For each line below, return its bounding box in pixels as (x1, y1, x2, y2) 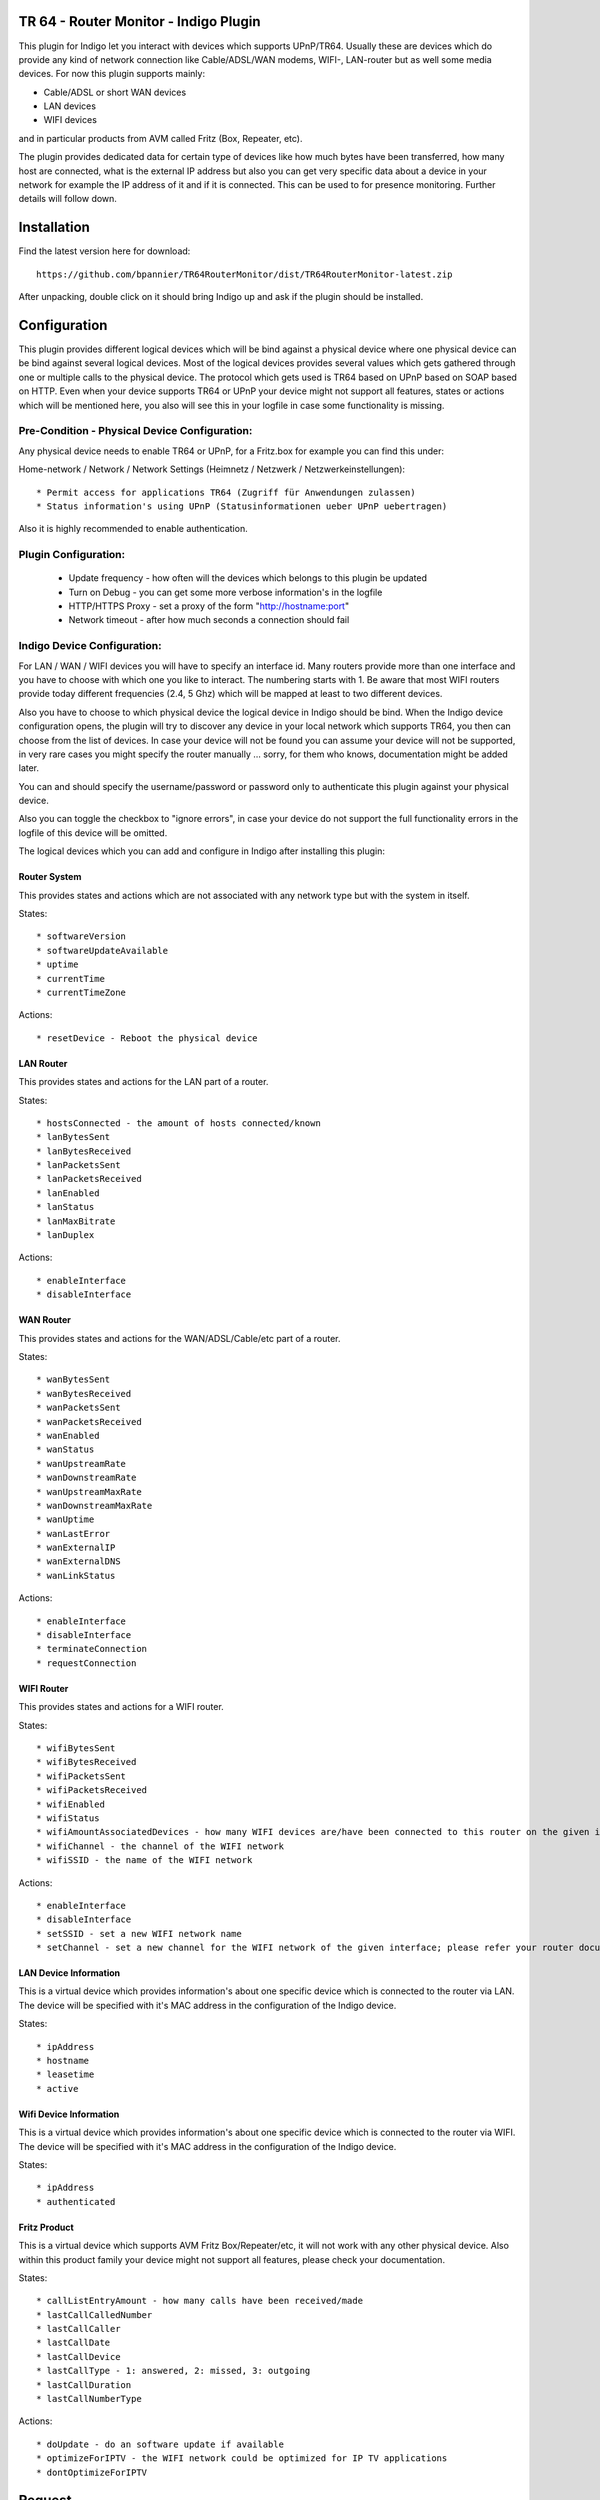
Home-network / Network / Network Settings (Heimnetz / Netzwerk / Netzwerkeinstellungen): (18, 463, 405, 475)
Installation (18, 219, 90, 236)
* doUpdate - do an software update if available (36, 2438, 285, 2450)
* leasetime (36, 2069, 95, 2080)
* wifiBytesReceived (36, 1756, 137, 1768)
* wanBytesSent (36, 1374, 111, 1385)
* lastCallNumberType (36, 2393, 142, 2405)
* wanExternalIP (36, 1542, 116, 1554)
